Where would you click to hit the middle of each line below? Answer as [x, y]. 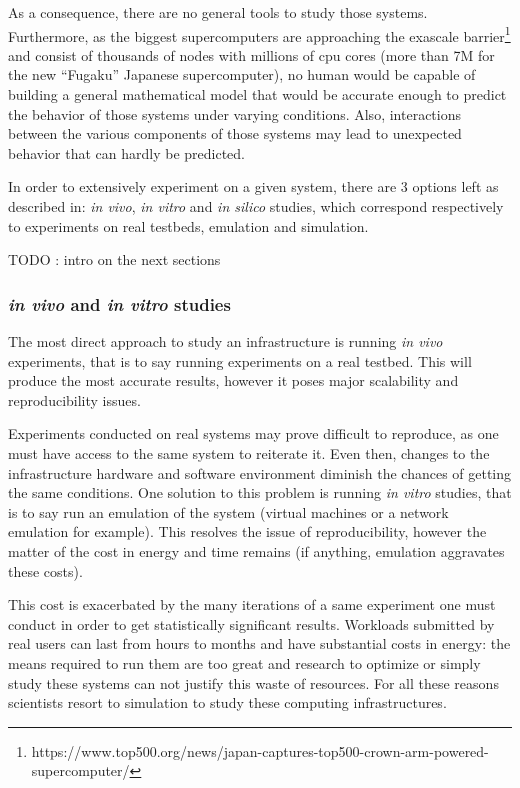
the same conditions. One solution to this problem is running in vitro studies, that [260, 492]
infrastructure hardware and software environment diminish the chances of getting [260, 472]
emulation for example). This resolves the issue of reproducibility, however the [247, 531]
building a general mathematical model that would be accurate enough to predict [257, 94]
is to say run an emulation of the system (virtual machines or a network [228, 511]
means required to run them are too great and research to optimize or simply [244, 662]
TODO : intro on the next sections [114, 259]
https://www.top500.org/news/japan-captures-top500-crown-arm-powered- [260, 750]
